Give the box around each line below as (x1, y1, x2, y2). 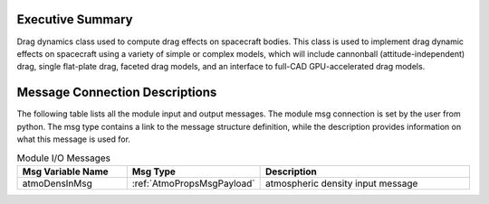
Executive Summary (16, 12, 133, 27)
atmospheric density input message (265, 177, 418, 190)
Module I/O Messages (16, 152, 111, 164)
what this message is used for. (16, 134, 131, 144)
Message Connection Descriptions (16, 85, 217, 100)
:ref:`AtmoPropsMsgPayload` (131, 177, 255, 190)
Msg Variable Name (22, 165, 109, 178)
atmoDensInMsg (22, 177, 92, 190)
